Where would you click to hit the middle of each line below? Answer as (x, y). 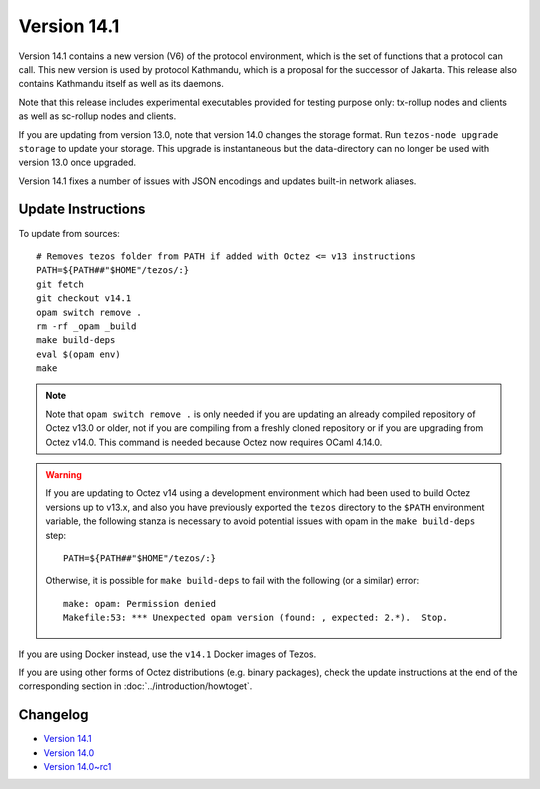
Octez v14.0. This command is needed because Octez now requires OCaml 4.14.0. (214, 442)
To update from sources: (69, 233)
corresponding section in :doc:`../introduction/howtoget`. (135, 686)
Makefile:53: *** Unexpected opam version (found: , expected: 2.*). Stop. (256, 618)
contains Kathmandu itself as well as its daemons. (121, 84)
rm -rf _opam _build (86, 326)
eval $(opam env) (78, 354)
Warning (63, 475)
